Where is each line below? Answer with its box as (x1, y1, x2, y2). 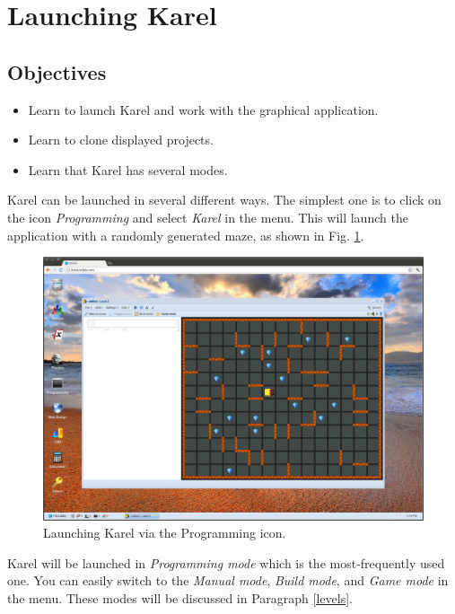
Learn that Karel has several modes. (28, 160, 228, 179)
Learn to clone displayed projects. (28, 130, 214, 149)
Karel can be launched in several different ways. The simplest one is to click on (7, 190, 442, 209)
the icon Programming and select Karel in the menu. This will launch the (7, 207, 408, 226)
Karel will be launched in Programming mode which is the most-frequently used (7, 553, 445, 572)
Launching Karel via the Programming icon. (43, 523, 286, 542)
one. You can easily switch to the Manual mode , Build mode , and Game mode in (7, 571, 449, 590)
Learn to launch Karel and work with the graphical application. (28, 100, 379, 118)
